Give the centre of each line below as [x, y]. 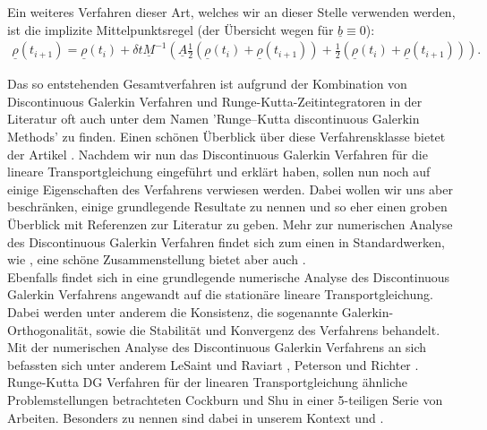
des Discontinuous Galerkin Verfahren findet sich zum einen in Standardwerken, [226, 241]
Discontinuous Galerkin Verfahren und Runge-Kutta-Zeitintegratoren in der [215, 101]
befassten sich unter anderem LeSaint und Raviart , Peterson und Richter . [213, 364]
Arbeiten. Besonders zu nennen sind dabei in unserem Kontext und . [196, 417]
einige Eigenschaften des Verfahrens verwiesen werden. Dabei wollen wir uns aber [230, 189]
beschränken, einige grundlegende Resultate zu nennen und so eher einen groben [227, 206]
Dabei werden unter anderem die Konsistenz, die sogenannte [173, 311]
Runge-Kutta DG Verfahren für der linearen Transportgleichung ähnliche [207, 382]
